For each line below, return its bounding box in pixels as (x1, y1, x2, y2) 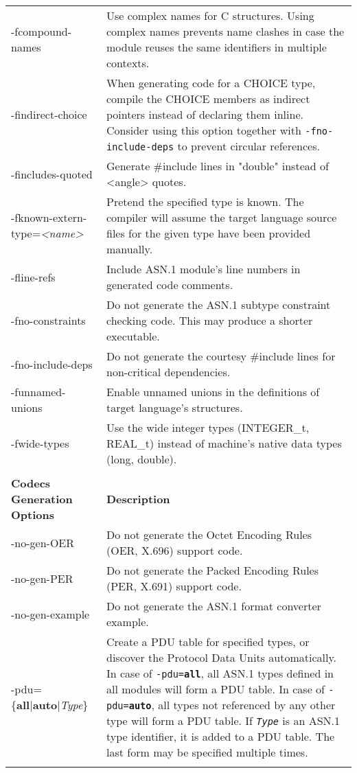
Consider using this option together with (106, 122, 301, 138)
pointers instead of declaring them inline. (106, 106, 303, 122)
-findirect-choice (11, 106, 87, 122)
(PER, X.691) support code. (106, 578, 242, 594)
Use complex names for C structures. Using (106, 8, 314, 23)
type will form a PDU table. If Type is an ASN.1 (106, 713, 341, 728)
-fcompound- (11, 23, 72, 39)
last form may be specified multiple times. (106, 744, 308, 760)
